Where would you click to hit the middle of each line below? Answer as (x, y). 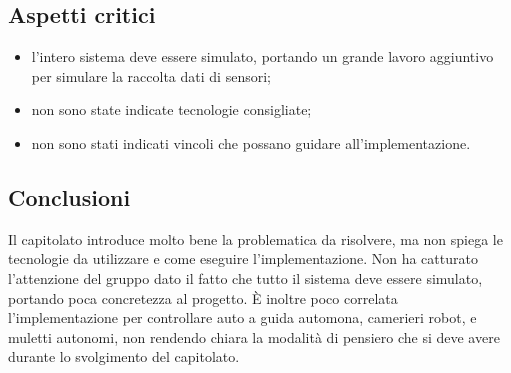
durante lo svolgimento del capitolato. (124, 356)
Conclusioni (69, 196)
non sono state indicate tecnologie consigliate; (171, 109)
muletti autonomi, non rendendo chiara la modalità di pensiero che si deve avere (254, 336)
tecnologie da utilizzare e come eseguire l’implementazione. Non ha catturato (243, 258)
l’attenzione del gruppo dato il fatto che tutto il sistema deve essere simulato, (245, 277)
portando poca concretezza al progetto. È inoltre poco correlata (203, 297)
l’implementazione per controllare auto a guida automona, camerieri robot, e (242, 317)
